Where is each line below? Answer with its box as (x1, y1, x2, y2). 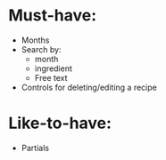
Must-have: (8, 5, 97, 26)
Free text (34, 72, 68, 83)
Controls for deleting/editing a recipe (21, 82, 157, 92)
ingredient (34, 63, 73, 74)
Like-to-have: (8, 113, 112, 133)
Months (21, 35, 50, 45)
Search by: (21, 44, 62, 54)
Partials (21, 142, 50, 153)
